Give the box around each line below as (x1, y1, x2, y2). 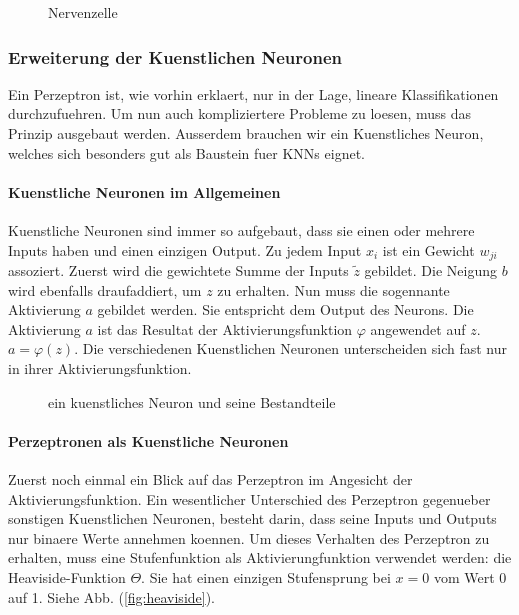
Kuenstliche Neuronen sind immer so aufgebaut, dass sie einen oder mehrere (8, 219, 475, 240)
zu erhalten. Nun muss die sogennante (217, 279, 450, 300)
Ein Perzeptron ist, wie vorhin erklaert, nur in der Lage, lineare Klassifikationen (8, 83, 499, 104)
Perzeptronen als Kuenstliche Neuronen (8, 430, 289, 451)
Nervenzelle (48, 2, 118, 22)
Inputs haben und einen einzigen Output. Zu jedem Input (8, 239, 362, 260)
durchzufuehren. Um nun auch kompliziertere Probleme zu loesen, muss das (8, 103, 472, 124)
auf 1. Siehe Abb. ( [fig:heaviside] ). (8, 586, 216, 607)
